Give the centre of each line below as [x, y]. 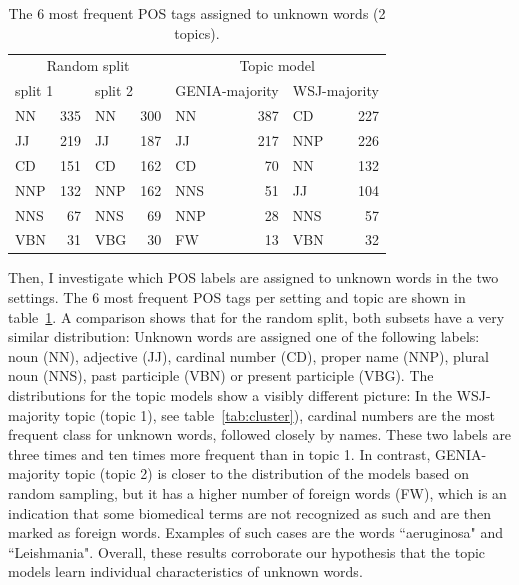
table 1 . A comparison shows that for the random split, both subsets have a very [256, 316]
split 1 [34, 90]
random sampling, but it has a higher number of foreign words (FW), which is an [257, 492]
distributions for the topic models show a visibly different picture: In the [230, 395]
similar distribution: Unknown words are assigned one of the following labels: [244, 336]
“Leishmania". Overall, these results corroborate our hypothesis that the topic [247, 551]
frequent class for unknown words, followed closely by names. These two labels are [260, 434]
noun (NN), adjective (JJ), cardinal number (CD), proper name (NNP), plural [248, 355]
